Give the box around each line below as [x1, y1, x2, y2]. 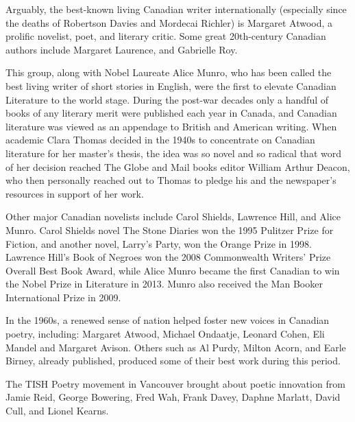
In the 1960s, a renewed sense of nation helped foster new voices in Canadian [5, 313, 330, 327]
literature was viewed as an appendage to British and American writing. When [5, 119, 337, 133]
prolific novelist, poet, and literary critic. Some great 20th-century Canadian [5, 29, 326, 43]
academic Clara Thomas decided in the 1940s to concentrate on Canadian [5, 132, 315, 147]
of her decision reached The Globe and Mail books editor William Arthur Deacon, [5, 159, 350, 174]
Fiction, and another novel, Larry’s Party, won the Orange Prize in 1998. [5, 236, 312, 250]
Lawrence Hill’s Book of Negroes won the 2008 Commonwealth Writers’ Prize [5, 250, 331, 264]
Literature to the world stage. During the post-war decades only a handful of [5, 92, 329, 106]
